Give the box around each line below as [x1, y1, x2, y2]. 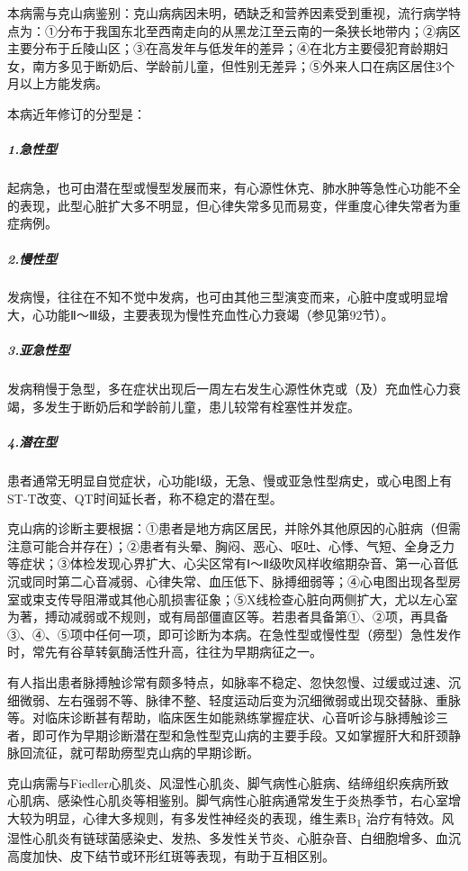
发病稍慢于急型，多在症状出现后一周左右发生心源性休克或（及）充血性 [7, 379, 423, 398]
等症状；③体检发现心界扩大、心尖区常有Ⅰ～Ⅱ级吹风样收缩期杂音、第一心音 [7, 554, 446, 573]
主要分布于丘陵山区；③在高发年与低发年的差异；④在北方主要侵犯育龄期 [7, 39, 436, 58]
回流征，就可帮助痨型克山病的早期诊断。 [19, 743, 259, 762]
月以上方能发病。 [7, 74, 108, 93]
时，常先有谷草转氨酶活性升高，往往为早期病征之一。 [7, 642, 322, 661]
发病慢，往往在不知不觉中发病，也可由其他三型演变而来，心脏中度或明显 [7, 287, 436, 306]
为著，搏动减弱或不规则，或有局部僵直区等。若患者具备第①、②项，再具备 [7, 607, 448, 626]
